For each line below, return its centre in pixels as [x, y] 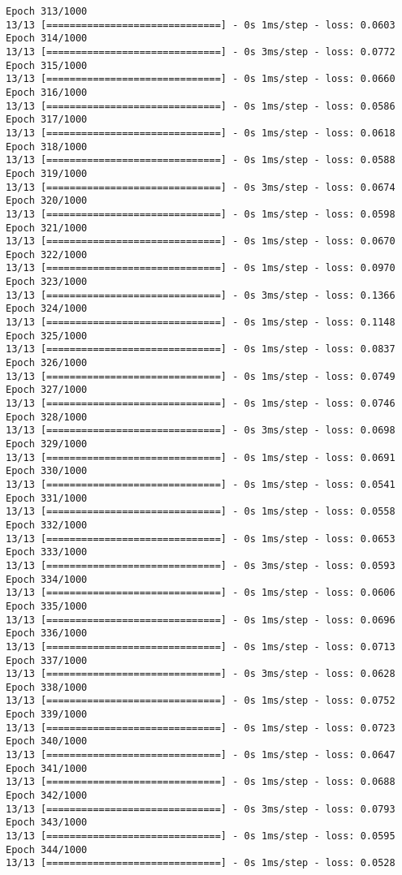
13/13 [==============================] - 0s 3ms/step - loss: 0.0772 [201, 52]
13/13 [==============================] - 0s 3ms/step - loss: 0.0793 [201, 809]
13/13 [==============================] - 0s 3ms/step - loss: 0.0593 [201, 565]
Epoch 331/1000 [47, 498]
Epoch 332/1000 [47, 525]
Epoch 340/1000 [47, 741]
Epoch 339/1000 [47, 715]
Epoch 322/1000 [47, 254]
